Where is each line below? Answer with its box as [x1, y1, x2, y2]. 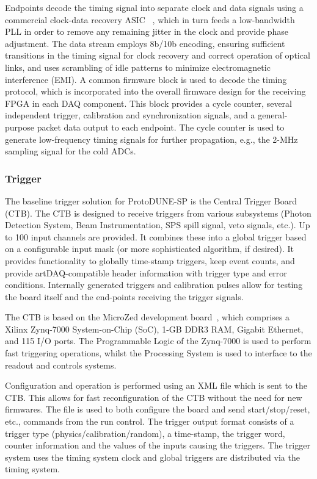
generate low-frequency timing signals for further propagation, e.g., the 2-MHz [5, 132, 298, 145]
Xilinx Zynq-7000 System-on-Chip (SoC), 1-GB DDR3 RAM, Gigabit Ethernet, [5, 322, 304, 335]
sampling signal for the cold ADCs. [5, 145, 136, 157]
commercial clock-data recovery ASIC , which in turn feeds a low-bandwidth [5, 13, 295, 26]
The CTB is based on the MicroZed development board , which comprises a [5, 311, 290, 323]
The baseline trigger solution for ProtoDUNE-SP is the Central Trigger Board [5, 194, 297, 207]
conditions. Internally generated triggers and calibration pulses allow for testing [5, 278, 303, 291]
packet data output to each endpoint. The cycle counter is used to [37, 120, 285, 133]
